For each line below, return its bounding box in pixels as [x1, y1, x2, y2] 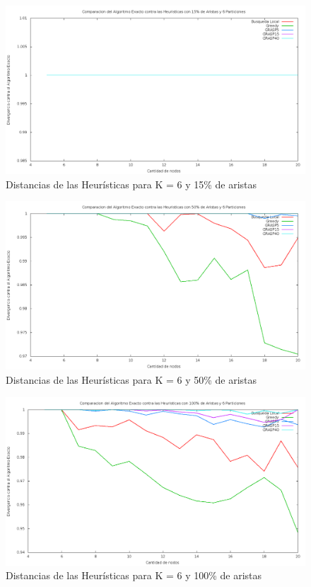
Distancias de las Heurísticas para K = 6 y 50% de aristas [6, 372, 257, 387]
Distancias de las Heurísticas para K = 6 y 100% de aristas [6, 568, 262, 583]
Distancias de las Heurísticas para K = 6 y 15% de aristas [6, 176, 257, 191]
